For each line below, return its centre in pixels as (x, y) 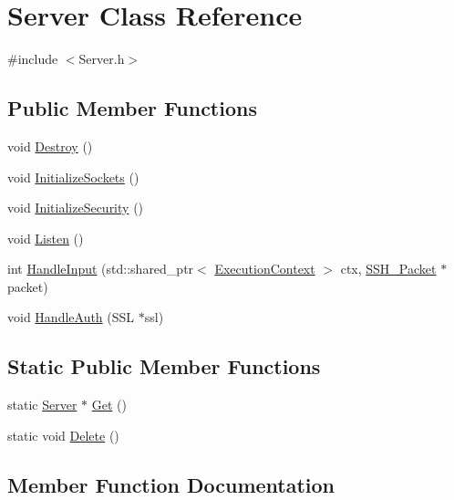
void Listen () (46, 238)
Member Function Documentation (171, 484)
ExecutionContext (265, 269)
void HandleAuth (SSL (71, 317)
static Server (42, 405)
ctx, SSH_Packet (388, 269)
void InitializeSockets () (73, 177)
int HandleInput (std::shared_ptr (101, 269)
